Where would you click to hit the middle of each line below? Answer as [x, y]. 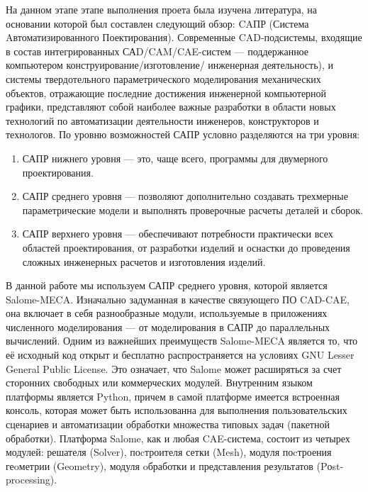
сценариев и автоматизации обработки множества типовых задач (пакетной [168, 424]
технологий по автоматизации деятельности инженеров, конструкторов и [162, 120]
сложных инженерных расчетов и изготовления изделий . [144, 261]
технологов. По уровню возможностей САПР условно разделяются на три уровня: [183, 134]
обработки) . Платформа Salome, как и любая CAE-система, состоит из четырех [178, 438]
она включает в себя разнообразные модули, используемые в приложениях [167, 313]
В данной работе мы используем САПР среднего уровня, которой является [167, 285]
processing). [32, 480]
